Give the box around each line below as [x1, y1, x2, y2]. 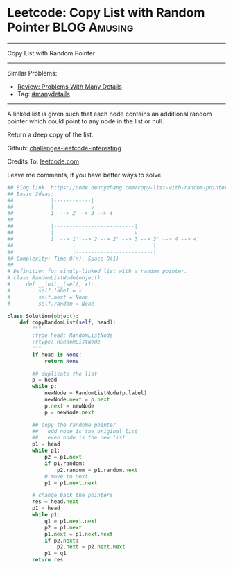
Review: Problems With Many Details [17, 82, 123, 91]
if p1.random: [44, 459, 85, 467]
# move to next [44, 473, 89, 480]
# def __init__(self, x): [7, 281, 95, 288]
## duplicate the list [32, 370, 98, 377]
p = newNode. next [44, 409, 95, 416]
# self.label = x [7, 287, 82, 294]
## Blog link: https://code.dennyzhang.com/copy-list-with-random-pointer [7, 184, 228, 191]
